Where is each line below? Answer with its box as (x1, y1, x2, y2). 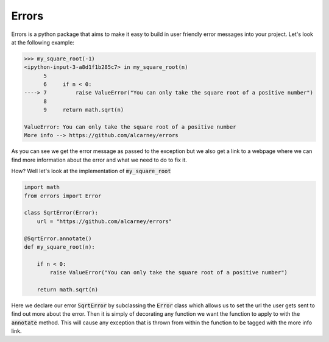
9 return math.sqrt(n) (43, 107, 124, 113)
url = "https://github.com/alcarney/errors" (37, 218, 172, 225)
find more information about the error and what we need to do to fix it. (11, 156, 187, 163)
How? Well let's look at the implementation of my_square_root (11, 168, 171, 175)
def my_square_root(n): (24, 243, 96, 250)
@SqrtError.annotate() (24, 235, 92, 242)
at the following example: (11, 38, 74, 46)
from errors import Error (24, 192, 102, 199)
